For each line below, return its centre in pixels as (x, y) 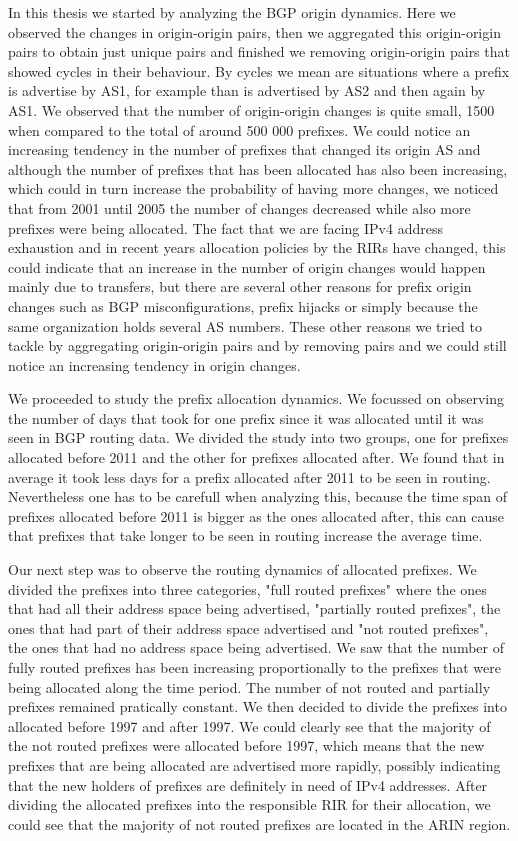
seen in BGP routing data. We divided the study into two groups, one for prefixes (258, 437)
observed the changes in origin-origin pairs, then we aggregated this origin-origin (254, 31)
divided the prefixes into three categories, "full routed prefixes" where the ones (247, 588)
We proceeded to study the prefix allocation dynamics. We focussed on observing (256, 398)
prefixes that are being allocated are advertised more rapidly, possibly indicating (254, 764)
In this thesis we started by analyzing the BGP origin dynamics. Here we (232, 12)
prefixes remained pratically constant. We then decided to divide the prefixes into (257, 706)
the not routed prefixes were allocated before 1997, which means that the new (246, 745)
